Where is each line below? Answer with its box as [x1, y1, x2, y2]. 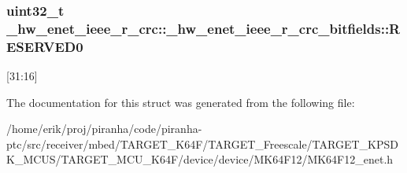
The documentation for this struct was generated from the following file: [6, 94, 355, 110]
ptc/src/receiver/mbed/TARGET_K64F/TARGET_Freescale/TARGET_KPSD [6, 135, 398, 152]
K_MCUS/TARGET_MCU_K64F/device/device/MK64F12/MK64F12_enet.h [6, 151, 394, 167]
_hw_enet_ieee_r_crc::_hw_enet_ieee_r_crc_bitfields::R [6, 18, 401, 38]
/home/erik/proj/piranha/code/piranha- [6, 120, 202, 137]
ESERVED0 [6, 36, 83, 56]
